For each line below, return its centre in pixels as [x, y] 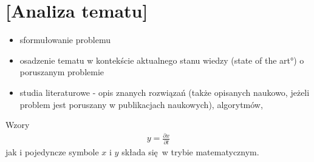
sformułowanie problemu [65, 40]
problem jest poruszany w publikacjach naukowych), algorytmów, [141, 104]
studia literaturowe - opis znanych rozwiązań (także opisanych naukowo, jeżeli [165, 92]
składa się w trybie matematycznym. [190, 151]
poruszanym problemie [62, 72]
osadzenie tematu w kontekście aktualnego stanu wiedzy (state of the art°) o [162, 60]
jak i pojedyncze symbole [52, 151]
